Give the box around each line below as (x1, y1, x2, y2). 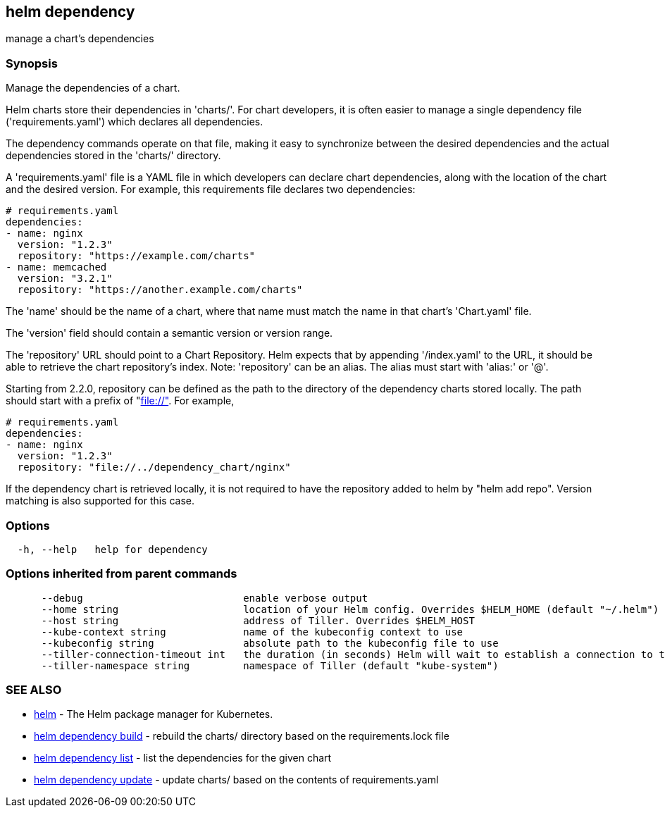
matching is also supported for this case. (6, 495, 195, 507)
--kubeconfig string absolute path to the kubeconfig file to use (41, 637, 499, 649)
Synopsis (6, 56, 58, 70)
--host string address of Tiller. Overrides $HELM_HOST (41, 614, 475, 626)
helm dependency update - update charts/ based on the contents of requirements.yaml (34, 774, 439, 786)
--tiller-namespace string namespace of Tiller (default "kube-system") (41, 659, 499, 671)
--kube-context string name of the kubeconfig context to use (41, 626, 464, 638)
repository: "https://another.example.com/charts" (17, 284, 303, 296)
